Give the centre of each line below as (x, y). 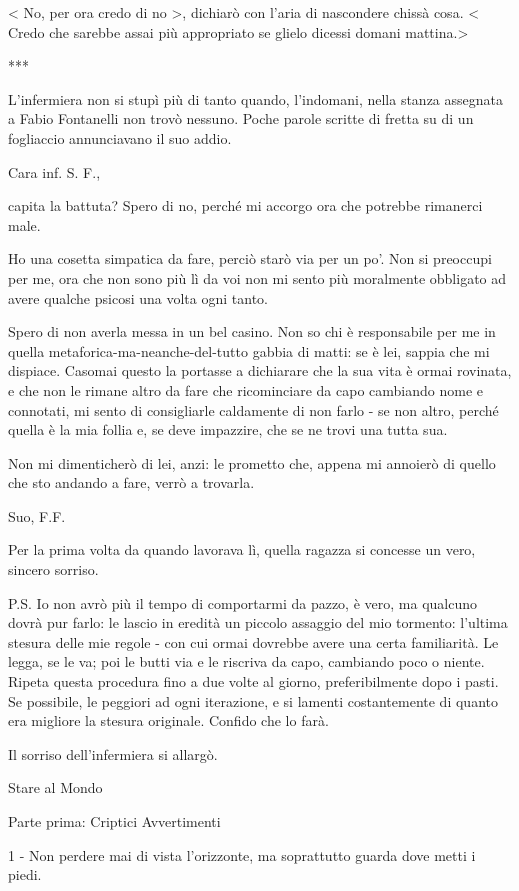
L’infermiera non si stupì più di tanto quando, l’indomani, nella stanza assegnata (255, 98)
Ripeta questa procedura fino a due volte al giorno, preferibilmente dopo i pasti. (253, 681)
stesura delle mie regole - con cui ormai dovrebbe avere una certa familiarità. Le (253, 641)
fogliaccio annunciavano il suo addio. (120, 137)
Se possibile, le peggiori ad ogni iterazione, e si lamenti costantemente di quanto (253, 700)
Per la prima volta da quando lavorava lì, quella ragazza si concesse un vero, (242, 549)
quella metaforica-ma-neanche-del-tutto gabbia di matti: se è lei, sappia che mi (249, 350)
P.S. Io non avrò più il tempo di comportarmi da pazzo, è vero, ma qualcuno (242, 602)
